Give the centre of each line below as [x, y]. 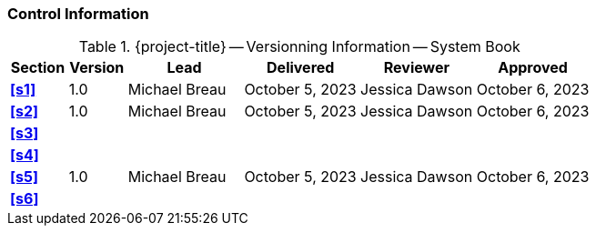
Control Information [78, 14]
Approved [533, 68]
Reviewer [417, 68]
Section [38, 68]
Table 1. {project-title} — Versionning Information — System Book [299, 47]
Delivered [301, 68]
